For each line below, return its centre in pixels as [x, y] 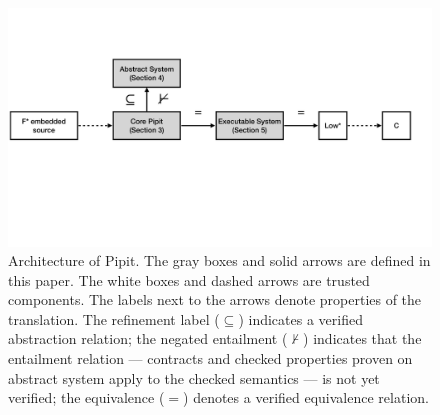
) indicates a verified [300, 318]
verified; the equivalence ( [86, 397]
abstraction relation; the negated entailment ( [148, 338]
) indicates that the [362, 338]
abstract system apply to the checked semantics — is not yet [194, 377]
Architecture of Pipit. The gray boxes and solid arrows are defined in [219, 260]
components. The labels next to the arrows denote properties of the [215, 299]
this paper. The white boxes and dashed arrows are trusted [189, 279]
